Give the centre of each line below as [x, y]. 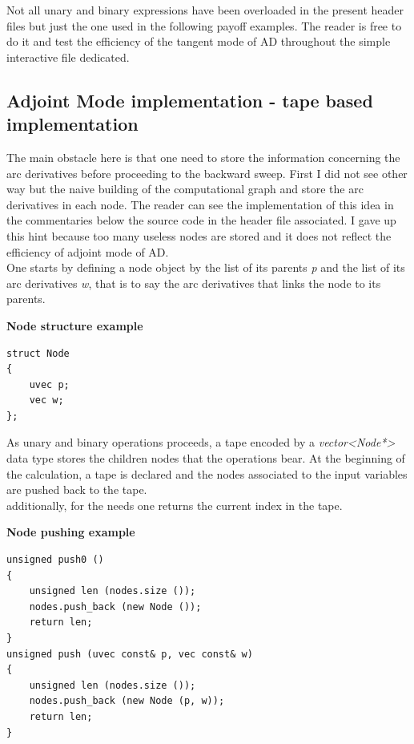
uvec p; [49, 384]
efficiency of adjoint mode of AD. [88, 251]
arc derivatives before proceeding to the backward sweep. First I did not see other [207, 173]
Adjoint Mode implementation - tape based [190, 100]
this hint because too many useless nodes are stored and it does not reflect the [199, 235]
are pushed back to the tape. [77, 489]
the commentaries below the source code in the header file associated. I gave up [201, 220]
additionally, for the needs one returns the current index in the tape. [175, 505]
